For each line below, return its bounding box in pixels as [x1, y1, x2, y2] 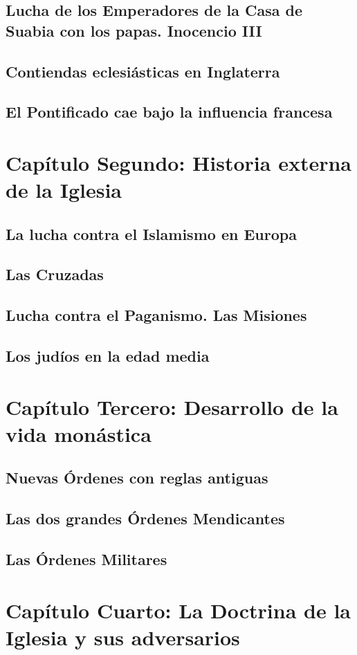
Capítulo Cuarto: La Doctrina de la [6, 596, 351, 624]
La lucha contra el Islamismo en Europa [6, 223, 297, 244]
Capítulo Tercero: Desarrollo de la [6, 392, 338, 421]
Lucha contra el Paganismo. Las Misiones [6, 304, 307, 326]
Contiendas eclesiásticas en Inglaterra [6, 60, 280, 82]
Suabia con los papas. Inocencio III [6, 19, 262, 41]
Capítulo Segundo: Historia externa [6, 148, 351, 176]
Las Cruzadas [6, 264, 104, 285]
